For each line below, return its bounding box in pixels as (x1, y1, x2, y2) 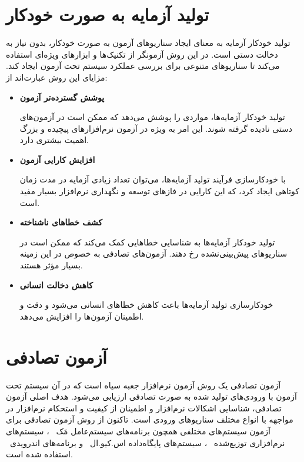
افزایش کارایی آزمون (19, 153, 95, 165)
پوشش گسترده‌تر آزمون (19, 91, 105, 103)
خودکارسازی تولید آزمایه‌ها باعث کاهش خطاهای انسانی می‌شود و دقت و (19, 298, 273, 311)
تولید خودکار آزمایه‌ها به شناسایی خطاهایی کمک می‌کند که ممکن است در (19, 235, 275, 248)
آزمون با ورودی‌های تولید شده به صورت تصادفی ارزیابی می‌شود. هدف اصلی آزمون (6, 390, 297, 403)
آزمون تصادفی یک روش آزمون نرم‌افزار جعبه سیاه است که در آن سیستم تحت (6, 378, 281, 391)
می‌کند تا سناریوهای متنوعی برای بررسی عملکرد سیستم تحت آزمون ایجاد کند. (6, 59, 280, 72)
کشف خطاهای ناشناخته (19, 216, 102, 228)
